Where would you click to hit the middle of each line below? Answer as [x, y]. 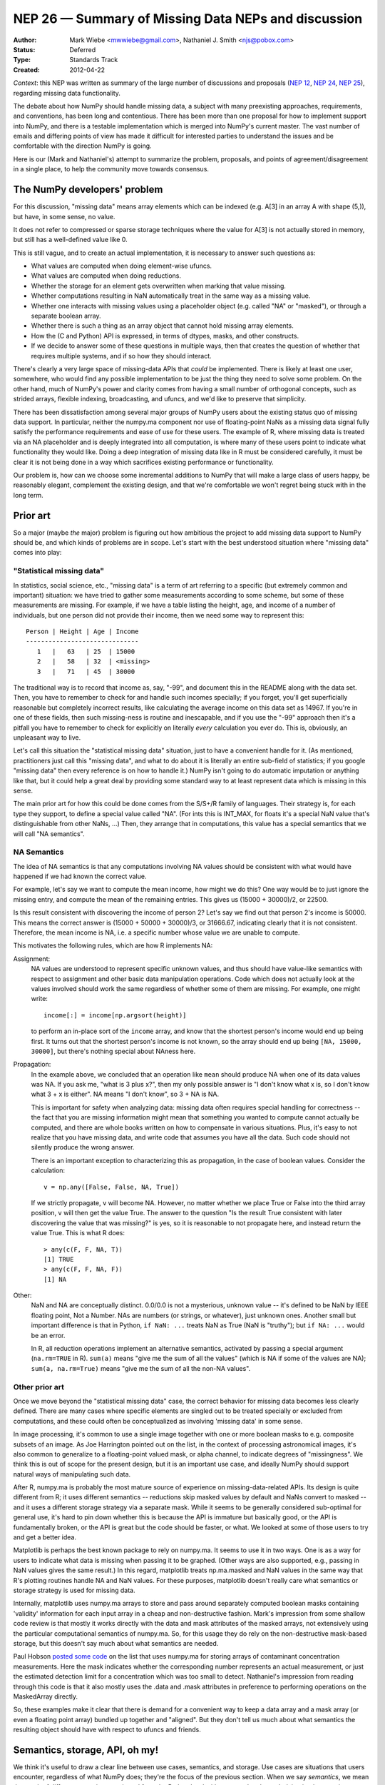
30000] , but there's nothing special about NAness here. [113, 1051]
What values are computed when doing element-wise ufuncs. [122, 266]
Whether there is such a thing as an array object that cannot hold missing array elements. [162, 326]
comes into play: [37, 553]
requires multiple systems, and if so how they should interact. [121, 356]
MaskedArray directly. [46, 1696]
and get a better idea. [45, 1537]
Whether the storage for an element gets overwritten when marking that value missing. [159, 286]
